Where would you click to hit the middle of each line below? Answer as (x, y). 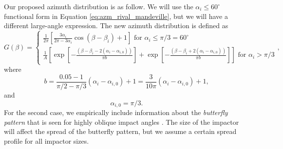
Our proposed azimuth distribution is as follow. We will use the (99, 6)
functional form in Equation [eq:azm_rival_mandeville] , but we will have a (116, 16)
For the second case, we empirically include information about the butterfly (116, 112)
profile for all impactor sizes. (47, 141)
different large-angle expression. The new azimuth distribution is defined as (116, 25)
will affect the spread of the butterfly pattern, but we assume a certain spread (120, 131)
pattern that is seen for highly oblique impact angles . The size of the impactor (122, 122)
